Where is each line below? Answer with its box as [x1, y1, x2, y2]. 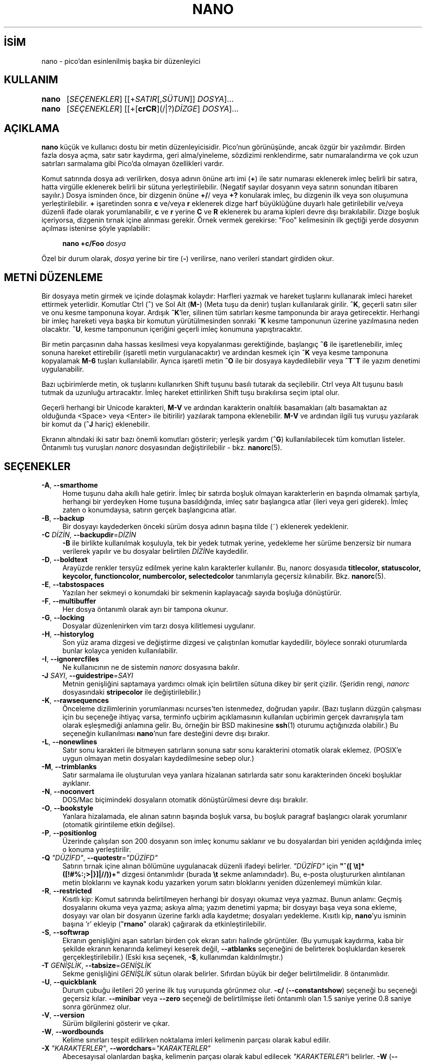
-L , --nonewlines [41, 737, 97, 746]
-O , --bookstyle [41, 803, 93, 812]
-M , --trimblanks [41, 762, 97, 771]
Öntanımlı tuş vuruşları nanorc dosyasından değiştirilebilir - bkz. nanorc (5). [41, 443, 283, 452]
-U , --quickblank [41, 977, 97, 986]
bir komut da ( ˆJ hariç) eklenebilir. [41, 420, 150, 429]
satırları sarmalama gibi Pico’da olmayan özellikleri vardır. [41, 159, 224, 168]
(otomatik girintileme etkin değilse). [62, 820, 175, 829]
